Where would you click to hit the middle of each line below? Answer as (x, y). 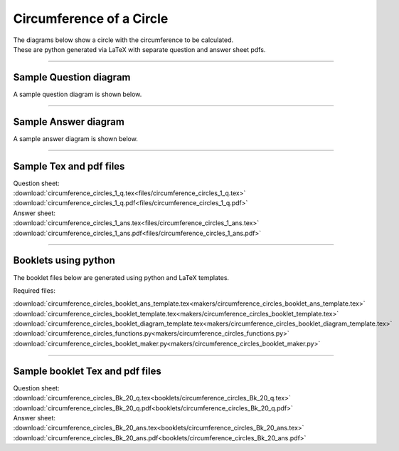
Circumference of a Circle (91, 19)
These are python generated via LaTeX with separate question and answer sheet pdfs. (139, 49)
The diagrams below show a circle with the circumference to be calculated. (123, 40)
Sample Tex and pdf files (69, 166)
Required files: (34, 290)
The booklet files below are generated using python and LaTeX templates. (121, 277)
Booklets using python (64, 260)
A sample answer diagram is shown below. (75, 138)
